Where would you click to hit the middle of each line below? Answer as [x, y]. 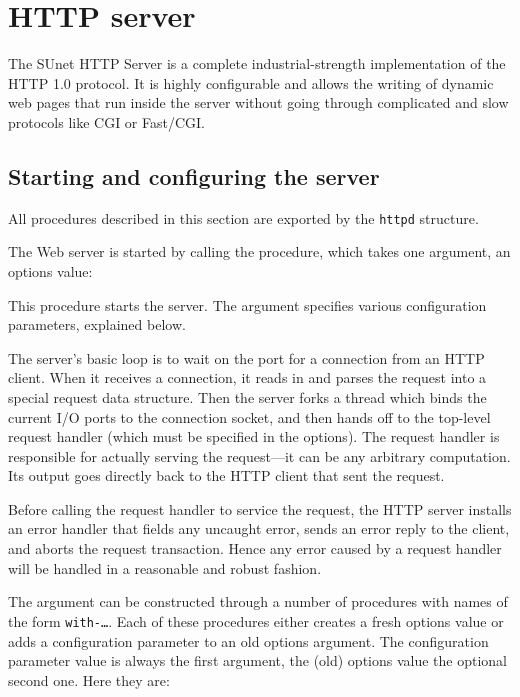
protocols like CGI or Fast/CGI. [107, 121]
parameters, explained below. [97, 324]
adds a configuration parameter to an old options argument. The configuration [248, 640]
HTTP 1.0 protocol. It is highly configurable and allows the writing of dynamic [251, 82]
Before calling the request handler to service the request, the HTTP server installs [260, 508]
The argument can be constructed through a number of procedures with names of [258, 601]
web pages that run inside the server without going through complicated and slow [258, 102]
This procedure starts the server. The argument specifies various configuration [247, 304]
